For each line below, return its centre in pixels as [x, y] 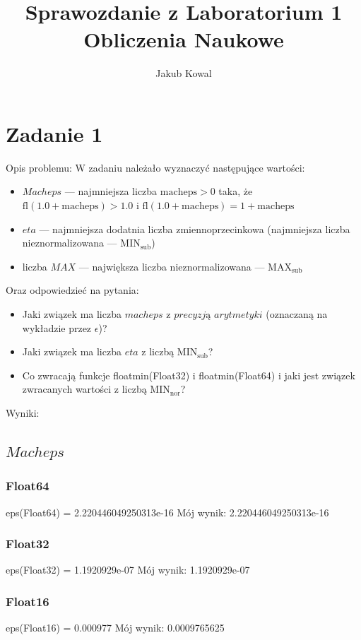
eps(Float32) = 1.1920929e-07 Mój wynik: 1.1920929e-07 [128, 570]
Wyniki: [23, 412]
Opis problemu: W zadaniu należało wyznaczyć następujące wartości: [155, 167]
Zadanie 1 [54, 133]
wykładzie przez [57, 327]
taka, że [236, 191]
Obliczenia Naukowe [184, 39]
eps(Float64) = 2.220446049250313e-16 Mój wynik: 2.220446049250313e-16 [167, 512]
